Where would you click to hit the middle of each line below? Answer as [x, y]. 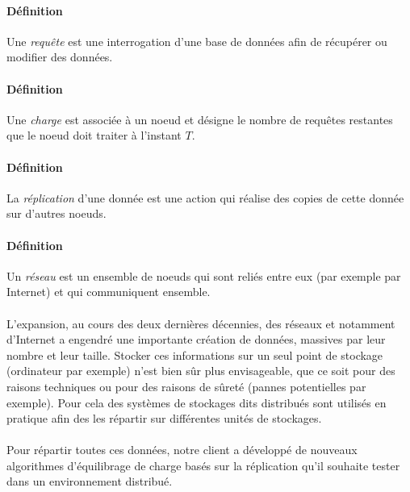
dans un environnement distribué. [90, 481]
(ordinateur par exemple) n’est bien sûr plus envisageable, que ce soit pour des [201, 371]
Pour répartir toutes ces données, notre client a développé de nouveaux [182, 450]
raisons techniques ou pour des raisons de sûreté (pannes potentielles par [186, 386]
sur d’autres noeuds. [56, 213]
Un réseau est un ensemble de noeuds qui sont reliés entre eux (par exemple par [204, 275]
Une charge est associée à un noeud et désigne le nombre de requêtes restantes [200, 119]
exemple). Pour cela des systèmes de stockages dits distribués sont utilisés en [197, 402]
